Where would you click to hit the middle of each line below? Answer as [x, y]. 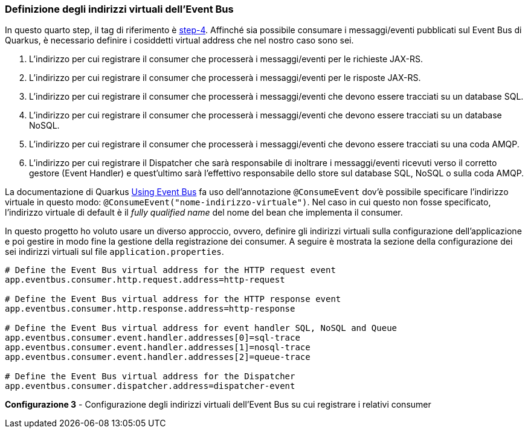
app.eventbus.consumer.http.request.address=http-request [145, 280]
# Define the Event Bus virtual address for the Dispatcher [150, 377]
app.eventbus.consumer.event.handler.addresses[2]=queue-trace [158, 357]
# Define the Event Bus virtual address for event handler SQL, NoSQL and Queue [201, 328]
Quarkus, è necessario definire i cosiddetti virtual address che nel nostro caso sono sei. [179, 40]
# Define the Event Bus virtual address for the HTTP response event [173, 299]
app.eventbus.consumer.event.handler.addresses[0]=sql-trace [153, 338]
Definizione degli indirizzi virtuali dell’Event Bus [119, 9]
